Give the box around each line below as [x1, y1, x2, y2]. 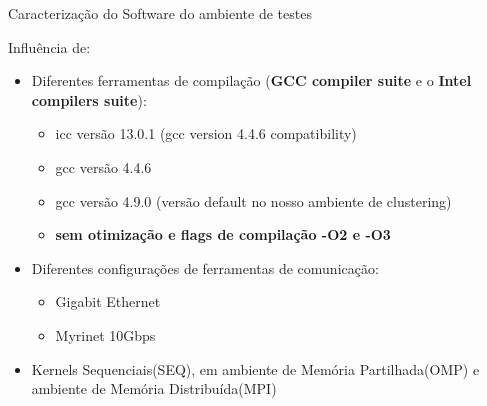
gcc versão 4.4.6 [55, 156, 152, 177]
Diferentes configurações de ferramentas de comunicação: [31, 257, 379, 278]
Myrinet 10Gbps [55, 324, 156, 345]
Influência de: [8, 36, 91, 57]
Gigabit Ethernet [55, 291, 161, 312]
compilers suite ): [31, 89, 147, 110]
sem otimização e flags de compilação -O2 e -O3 [55, 224, 391, 245]
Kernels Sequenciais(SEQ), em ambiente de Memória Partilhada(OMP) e [31, 358, 480, 379]
